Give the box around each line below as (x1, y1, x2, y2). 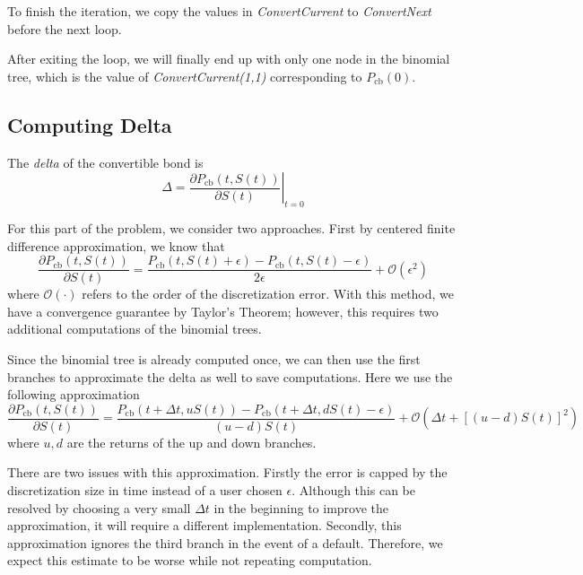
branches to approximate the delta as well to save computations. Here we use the (7, 367, 453, 386)
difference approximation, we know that (7, 236, 225, 255)
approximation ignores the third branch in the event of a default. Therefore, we (7, 533, 443, 552)
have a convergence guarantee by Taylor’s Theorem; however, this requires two (7, 301, 439, 320)
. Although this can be (291, 481, 415, 500)
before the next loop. (7, 19, 122, 38)
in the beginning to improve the (213, 498, 389, 517)
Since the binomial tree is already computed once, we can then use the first (7, 350, 421, 368)
